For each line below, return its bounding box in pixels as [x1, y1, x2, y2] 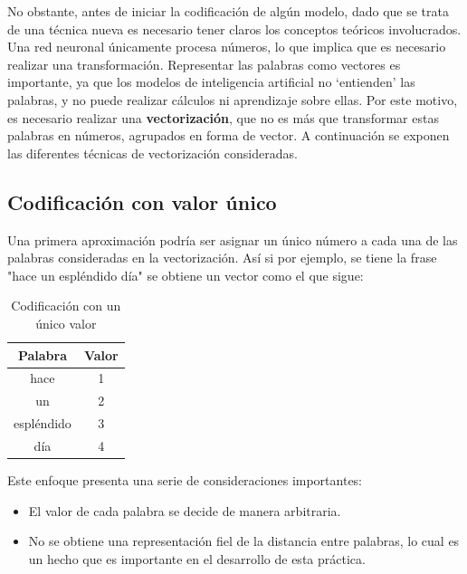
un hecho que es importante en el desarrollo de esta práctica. [28, 549, 366, 568]
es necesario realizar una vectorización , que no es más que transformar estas [7, 108, 439, 127]
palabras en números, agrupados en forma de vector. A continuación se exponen [7, 126, 450, 145]
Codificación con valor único [7, 187, 277, 215]
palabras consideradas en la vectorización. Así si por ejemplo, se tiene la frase [7, 248, 437, 267]
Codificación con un [11, 296, 121, 315]
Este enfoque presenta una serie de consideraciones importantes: [7, 470, 363, 489]
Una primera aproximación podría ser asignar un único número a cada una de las [7, 230, 458, 249]
